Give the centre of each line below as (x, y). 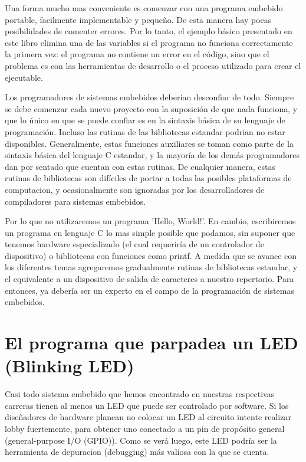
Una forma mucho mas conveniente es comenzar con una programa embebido (144, 8)
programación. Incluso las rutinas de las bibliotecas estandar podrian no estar (145, 131)
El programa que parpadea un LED (152, 343)
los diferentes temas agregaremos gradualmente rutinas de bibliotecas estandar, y (151, 267)
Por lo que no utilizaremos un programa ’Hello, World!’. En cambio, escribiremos (150, 221)
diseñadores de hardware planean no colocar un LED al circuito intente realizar (148, 417)
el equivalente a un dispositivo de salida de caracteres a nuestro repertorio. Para (149, 279)
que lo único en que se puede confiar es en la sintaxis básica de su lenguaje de (145, 120)
